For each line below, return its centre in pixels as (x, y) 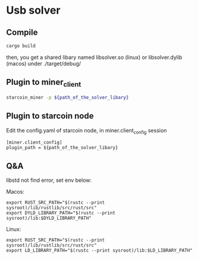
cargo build (21, 46)
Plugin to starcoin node (50, 116)
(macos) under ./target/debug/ (44, 64)
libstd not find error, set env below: (49, 180)
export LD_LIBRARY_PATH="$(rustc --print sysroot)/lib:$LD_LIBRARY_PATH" (100, 251)
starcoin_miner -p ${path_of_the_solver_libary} (67, 97)
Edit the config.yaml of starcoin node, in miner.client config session (87, 131)
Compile (22, 32)
